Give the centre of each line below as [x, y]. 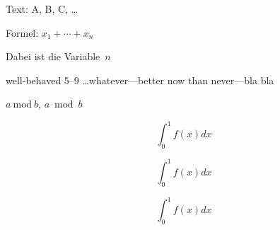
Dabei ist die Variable [53, 56]
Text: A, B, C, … [42, 8]
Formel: [22, 32]
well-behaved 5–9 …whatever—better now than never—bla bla [140, 80]
